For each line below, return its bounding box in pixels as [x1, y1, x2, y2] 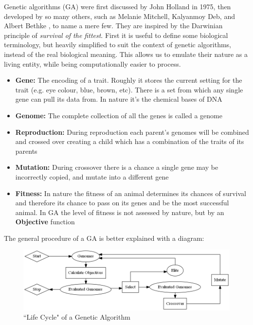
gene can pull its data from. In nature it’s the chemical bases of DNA [15, 94, 222, 104]
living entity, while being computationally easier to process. [4, 58, 181, 69]
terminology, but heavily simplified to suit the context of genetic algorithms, [4, 39, 231, 50]
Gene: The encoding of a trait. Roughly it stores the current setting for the [15, 75, 242, 85]
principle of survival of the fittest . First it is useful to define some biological [4, 30, 228, 40]
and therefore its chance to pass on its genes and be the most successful [15, 198, 229, 208]
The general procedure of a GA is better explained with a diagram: [4, 233, 204, 243]
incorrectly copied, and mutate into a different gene [15, 171, 169, 181]
